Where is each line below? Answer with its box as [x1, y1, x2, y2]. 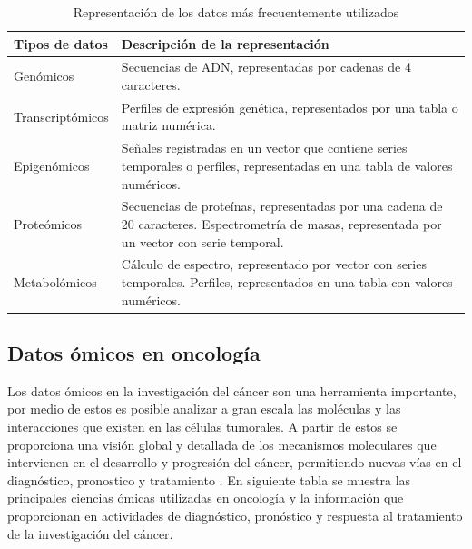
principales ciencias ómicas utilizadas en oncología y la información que [7, 488, 404, 507]
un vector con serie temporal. [121, 232, 284, 251]
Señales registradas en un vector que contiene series [121, 138, 408, 157]
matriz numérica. [121, 115, 216, 135]
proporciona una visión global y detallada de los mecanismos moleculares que [7, 434, 437, 454]
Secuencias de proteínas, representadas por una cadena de [121, 196, 443, 215]
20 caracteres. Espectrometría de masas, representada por [121, 214, 442, 233]
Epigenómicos [14, 155, 90, 175]
